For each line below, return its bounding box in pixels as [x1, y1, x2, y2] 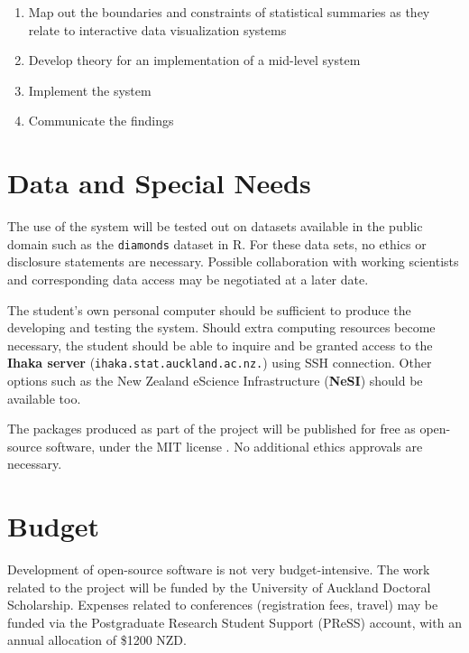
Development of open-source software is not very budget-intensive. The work [7, 560, 430, 579]
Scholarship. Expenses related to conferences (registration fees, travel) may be [7, 595, 438, 614]
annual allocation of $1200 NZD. [7, 630, 187, 649]
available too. [7, 388, 81, 407]
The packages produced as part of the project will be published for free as [7, 419, 416, 438]
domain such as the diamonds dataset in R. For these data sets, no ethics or [7, 234, 427, 253]
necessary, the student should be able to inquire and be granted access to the [7, 335, 433, 354]
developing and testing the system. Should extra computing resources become [7, 318, 436, 337]
